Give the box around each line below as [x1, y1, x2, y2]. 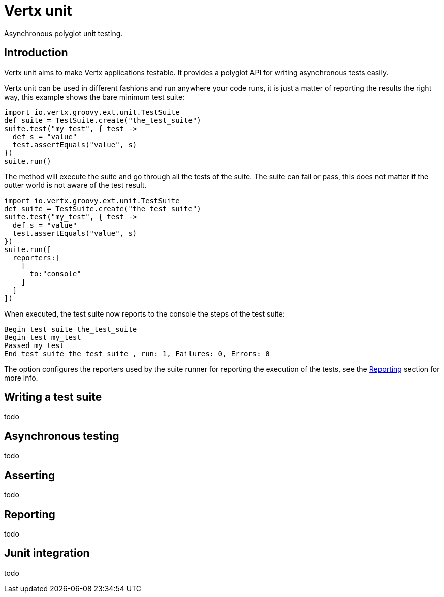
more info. [4, 373, 38, 382]
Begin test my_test [4, 333, 81, 341]
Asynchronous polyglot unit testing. [4, 28, 123, 38]
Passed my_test [4, 341, 65, 350]
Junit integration [4, 547, 90, 560]
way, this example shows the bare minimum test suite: [4, 92, 185, 101]
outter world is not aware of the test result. [4, 180, 147, 190]
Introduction [4, 46, 68, 59]
